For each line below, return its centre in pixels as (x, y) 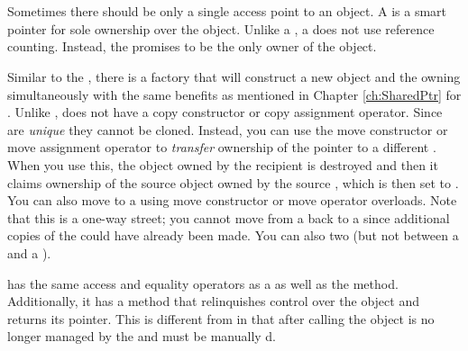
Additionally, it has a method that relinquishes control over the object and (213, 301)
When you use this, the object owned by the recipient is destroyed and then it (223, 164)
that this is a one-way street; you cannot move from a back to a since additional (229, 217)
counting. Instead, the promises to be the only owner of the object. (192, 46)
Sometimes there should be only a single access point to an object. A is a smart (227, 11)
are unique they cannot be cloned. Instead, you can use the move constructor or (228, 129)
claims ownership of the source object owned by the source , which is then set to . (233, 182)
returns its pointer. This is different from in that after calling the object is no (221, 318)
